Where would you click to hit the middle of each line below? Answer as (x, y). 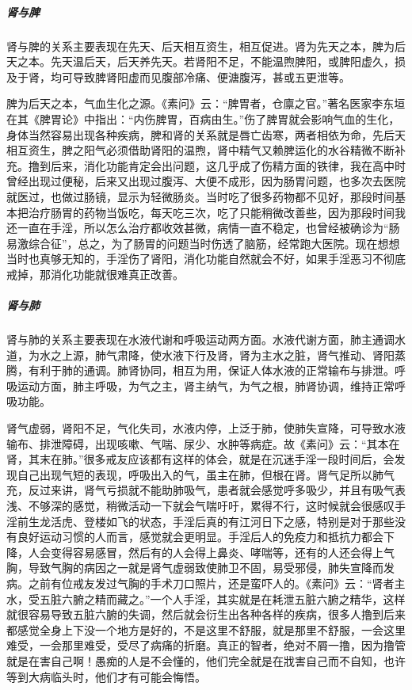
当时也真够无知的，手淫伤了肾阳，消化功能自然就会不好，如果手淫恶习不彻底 (206, 259)
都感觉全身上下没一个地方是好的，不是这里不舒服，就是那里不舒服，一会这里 (206, 629)
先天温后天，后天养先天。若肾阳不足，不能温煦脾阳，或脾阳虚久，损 (228, 61)
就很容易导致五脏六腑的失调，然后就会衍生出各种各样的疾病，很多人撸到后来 (206, 614)
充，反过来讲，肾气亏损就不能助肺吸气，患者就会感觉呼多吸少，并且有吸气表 (206, 490)
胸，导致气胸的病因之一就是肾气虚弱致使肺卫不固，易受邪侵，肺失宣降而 (195, 568)
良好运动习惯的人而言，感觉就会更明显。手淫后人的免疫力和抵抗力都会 (200, 537)
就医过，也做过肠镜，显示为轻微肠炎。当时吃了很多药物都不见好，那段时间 (200, 196)
